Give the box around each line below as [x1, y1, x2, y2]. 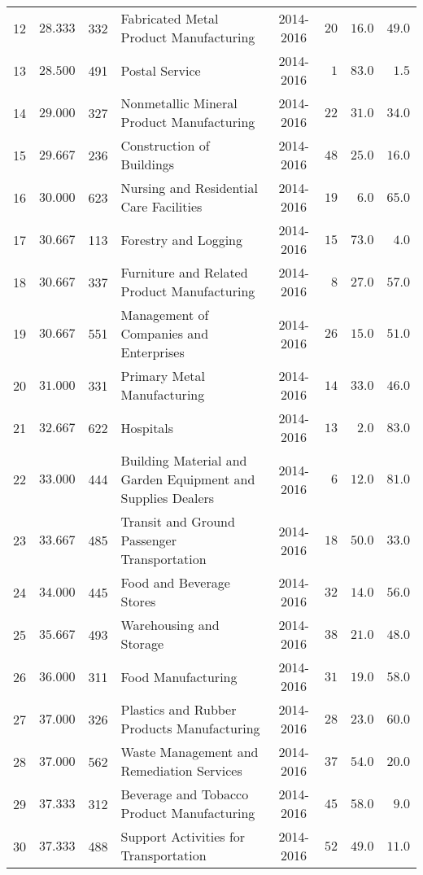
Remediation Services [120, 761, 242, 780]
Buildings [120, 155, 175, 173]
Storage [120, 634, 164, 653]
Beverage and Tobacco [120, 785, 249, 803]
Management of [120, 305, 209, 324]
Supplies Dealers [120, 488, 215, 507]
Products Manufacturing [120, 719, 260, 737]
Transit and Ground [120, 512, 235, 531]
